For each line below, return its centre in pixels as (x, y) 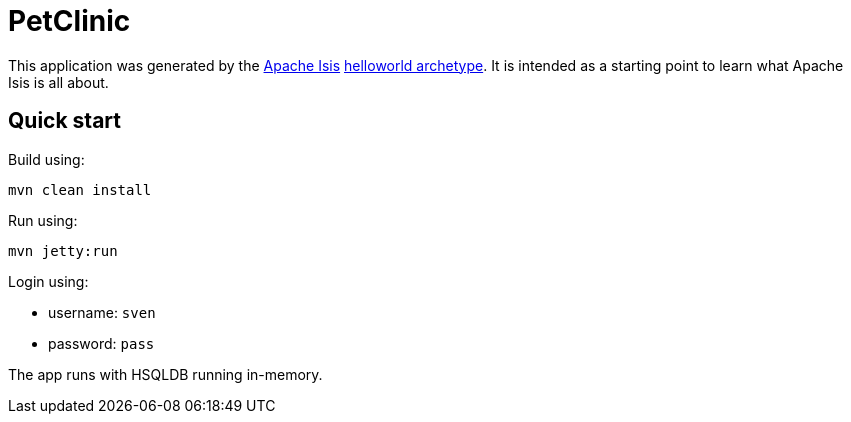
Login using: (48, 281)
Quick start (64, 121)
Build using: (46, 159)
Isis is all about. (58, 82)
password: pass (101, 343)
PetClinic (69, 21)
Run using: (43, 220)
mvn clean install (80, 189)
